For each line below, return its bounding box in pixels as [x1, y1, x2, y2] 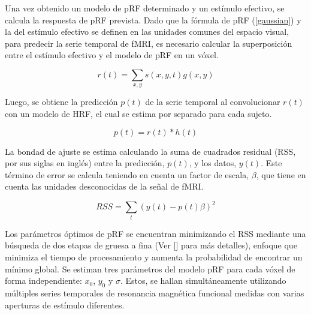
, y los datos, [189, 157, 237, 169]
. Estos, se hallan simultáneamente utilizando [120, 274, 286, 287]
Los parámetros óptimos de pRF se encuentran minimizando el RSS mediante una [5, 227, 306, 239]
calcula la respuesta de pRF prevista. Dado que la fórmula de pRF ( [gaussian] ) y [5, 13, 301, 26]
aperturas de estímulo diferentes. [5, 298, 125, 311]
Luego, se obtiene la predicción [5, 95, 118, 108]
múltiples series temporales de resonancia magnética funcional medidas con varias [5, 286, 304, 299]
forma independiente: [5, 274, 82, 287]
